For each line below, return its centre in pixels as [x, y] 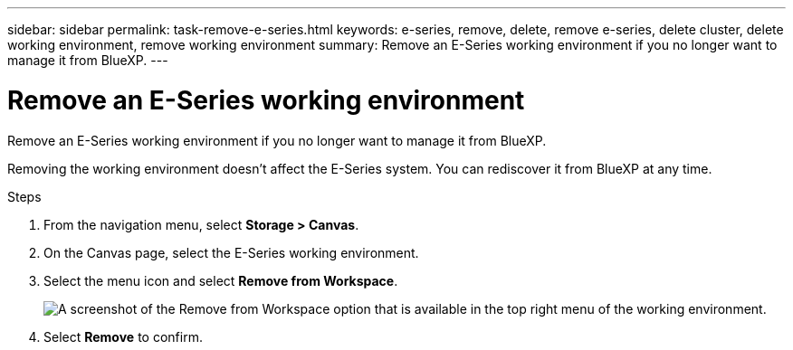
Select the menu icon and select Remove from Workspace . [221, 280]
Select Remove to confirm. [123, 336]
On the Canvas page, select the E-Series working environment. [231, 252]
